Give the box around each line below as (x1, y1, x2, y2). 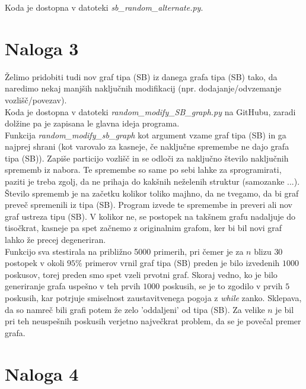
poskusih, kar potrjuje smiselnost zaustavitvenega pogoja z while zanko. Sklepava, (5, 292, 302, 303)
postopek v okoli (5, 257, 65, 269)
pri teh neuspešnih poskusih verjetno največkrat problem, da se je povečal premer (5, 315, 301, 327)
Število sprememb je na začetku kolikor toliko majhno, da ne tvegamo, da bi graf (5, 186, 299, 199)
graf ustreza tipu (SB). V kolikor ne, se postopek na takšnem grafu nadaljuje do (5, 210, 295, 222)
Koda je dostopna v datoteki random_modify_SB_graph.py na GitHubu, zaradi (5, 105, 296, 118)
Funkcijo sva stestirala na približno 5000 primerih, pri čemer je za (5, 245, 244, 257)
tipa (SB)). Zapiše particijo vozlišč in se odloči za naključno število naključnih (5, 151, 289, 164)
